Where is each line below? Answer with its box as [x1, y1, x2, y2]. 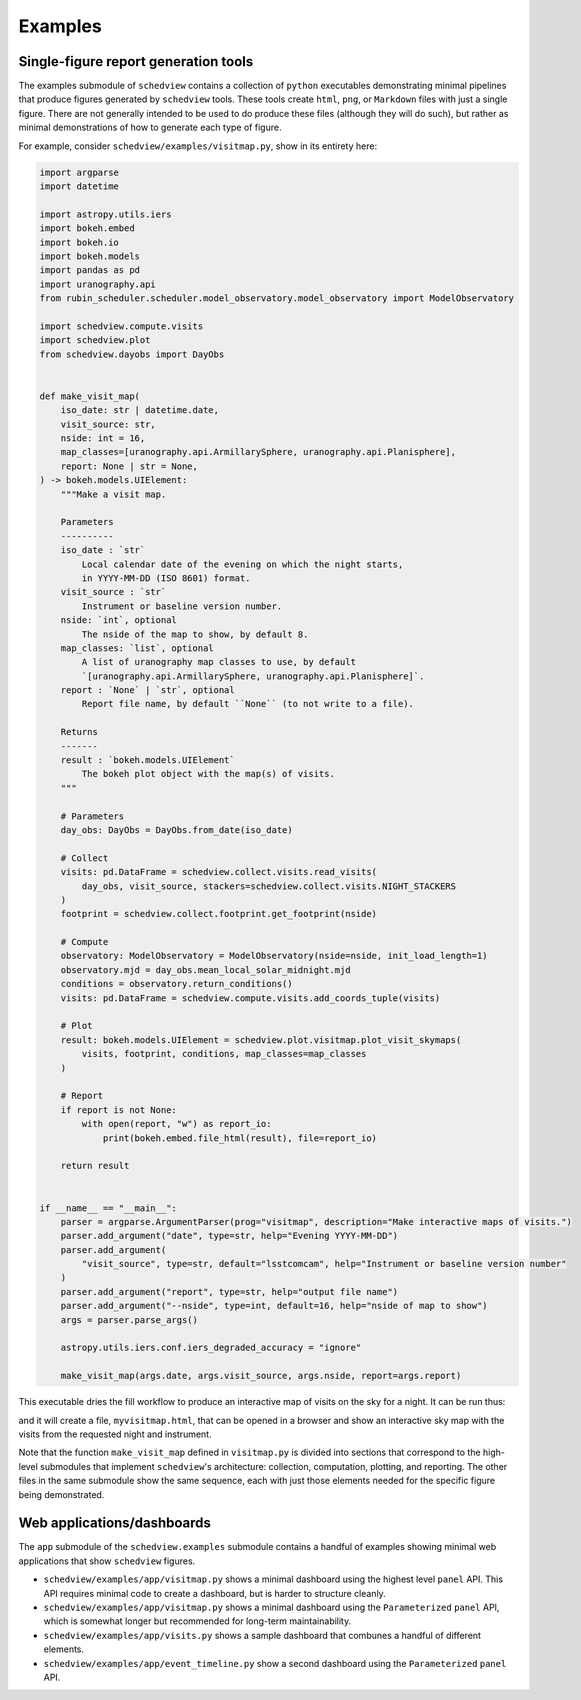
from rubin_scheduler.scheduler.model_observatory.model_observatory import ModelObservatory [39, 293, 515, 304]
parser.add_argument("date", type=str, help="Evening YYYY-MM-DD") [60, 1230, 399, 1242]
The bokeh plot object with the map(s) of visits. [81, 768, 335, 780]
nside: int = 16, [60, 433, 146, 444]
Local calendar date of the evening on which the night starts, [81, 558, 404, 570]
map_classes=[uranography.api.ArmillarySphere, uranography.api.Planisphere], [60, 446, 457, 458]
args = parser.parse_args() [60, 1314, 199, 1325]
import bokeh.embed [39, 223, 135, 234]
